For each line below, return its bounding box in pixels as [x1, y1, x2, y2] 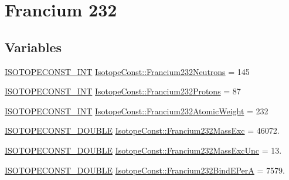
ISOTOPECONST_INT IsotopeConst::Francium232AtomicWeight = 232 [5, 104, 268, 117]
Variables [5, 38, 62, 56]
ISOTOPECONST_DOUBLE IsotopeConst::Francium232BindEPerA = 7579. [5, 164, 285, 176]
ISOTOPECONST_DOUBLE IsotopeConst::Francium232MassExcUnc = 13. [5, 144, 282, 156]
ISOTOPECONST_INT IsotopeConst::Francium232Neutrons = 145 [5, 65, 250, 77]
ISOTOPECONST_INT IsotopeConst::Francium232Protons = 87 [5, 85, 241, 97]
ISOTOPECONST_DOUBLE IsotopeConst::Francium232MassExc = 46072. [5, 124, 280, 137]
